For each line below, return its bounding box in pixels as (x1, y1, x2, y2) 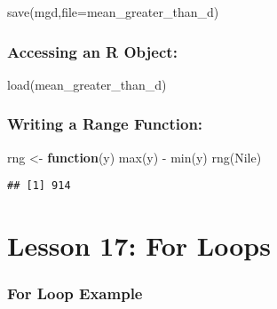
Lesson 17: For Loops (7, 227, 271, 264)
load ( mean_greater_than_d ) (7, 75, 167, 93)
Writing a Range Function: (7, 113, 203, 135)
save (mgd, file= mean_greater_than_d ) (7, 3, 219, 20)
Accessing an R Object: (7, 40, 178, 62)
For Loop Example (7, 282, 143, 305)
